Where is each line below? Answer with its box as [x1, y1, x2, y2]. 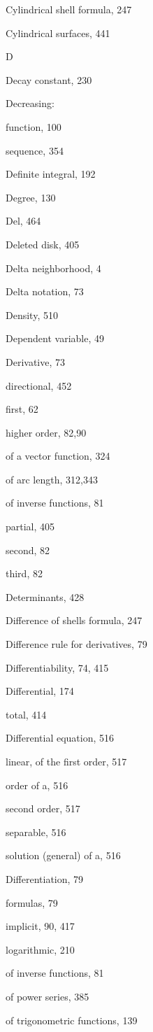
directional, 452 [6, 378, 72, 393]
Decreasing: [6, 96, 54, 111]
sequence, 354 [6, 143, 64, 157]
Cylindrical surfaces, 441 [6, 25, 110, 40]
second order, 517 [6, 801, 80, 816]
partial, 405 [6, 519, 55, 534]
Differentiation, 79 [6, 871, 84, 886]
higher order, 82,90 [6, 425, 87, 439]
